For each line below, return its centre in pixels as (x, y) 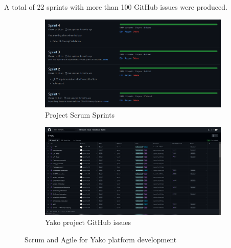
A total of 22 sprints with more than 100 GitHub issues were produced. (116, 7)
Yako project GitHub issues (88, 222)
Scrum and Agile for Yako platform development (101, 239)
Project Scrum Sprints (80, 114)
